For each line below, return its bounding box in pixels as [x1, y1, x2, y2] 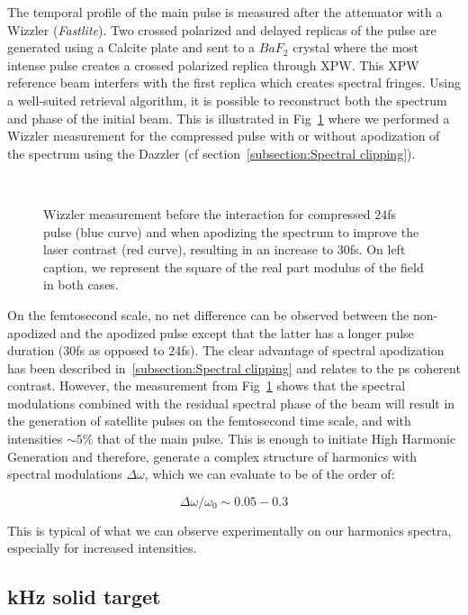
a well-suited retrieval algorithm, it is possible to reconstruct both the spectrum [7, 90, 447, 109]
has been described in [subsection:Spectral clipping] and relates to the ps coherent [7, 358, 461, 377]
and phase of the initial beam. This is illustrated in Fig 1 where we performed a [7, 108, 450, 127]
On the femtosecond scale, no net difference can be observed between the [7, 305, 409, 324]
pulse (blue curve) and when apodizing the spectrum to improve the [43, 222, 419, 241]
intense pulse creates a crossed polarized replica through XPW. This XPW [7, 55, 419, 74]
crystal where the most [292, 38, 419, 57]
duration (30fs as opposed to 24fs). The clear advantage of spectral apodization [7, 341, 445, 360]
